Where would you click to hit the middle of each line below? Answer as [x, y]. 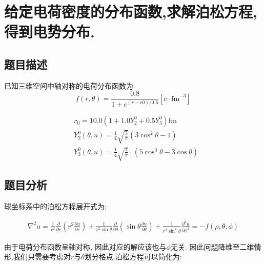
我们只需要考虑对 [42, 257]
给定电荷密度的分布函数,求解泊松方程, [131, 12]
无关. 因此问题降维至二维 [212, 246]
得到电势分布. [49, 32]
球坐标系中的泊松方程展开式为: [55, 206]
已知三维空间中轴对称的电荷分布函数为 [69, 85]
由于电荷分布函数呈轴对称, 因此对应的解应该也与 [85, 246]
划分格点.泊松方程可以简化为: [133, 257]
